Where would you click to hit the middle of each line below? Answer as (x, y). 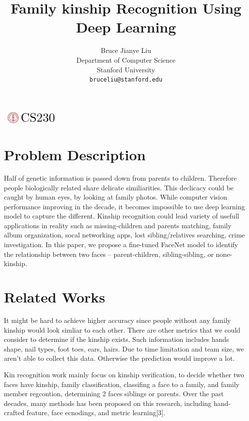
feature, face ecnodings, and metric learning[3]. (96, 413)
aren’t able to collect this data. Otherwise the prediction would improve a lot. (119, 358)
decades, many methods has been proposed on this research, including (108, 403)
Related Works (55, 297)
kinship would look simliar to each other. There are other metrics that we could (122, 329)
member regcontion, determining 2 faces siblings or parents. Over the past (114, 394)
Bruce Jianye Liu (126, 50)
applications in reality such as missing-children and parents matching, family (118, 225)
